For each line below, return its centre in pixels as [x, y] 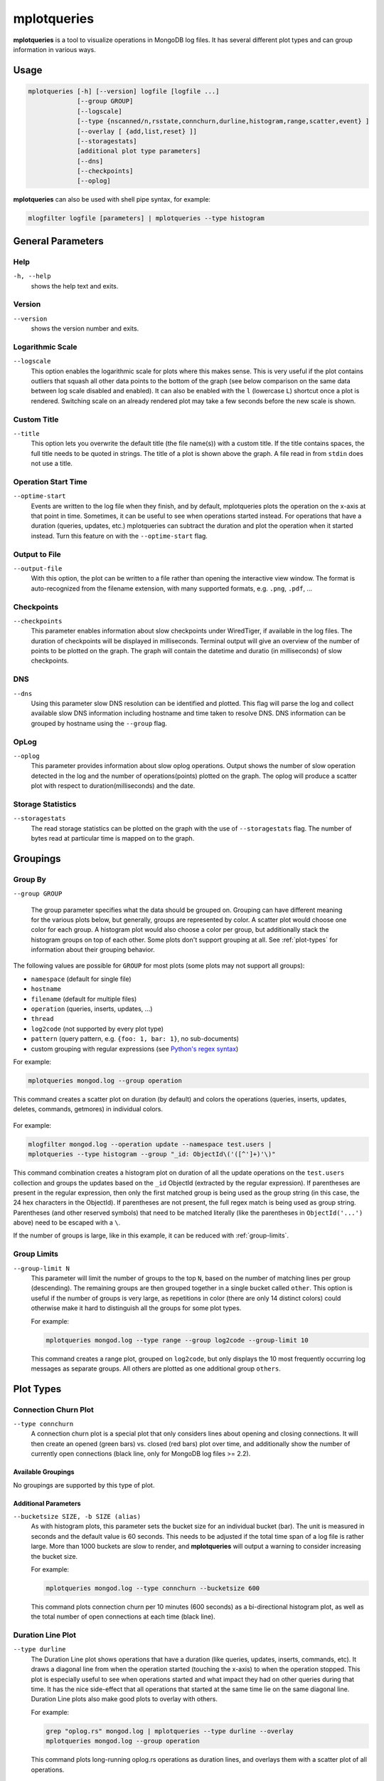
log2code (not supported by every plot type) [97, 1029]
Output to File [37, 554]
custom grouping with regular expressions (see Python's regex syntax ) [135, 1049]
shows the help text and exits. [75, 286]
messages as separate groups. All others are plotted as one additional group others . [156, 1369]
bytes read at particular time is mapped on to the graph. [113, 838]
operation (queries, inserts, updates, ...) [92, 1009]
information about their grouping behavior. [93, 950]
